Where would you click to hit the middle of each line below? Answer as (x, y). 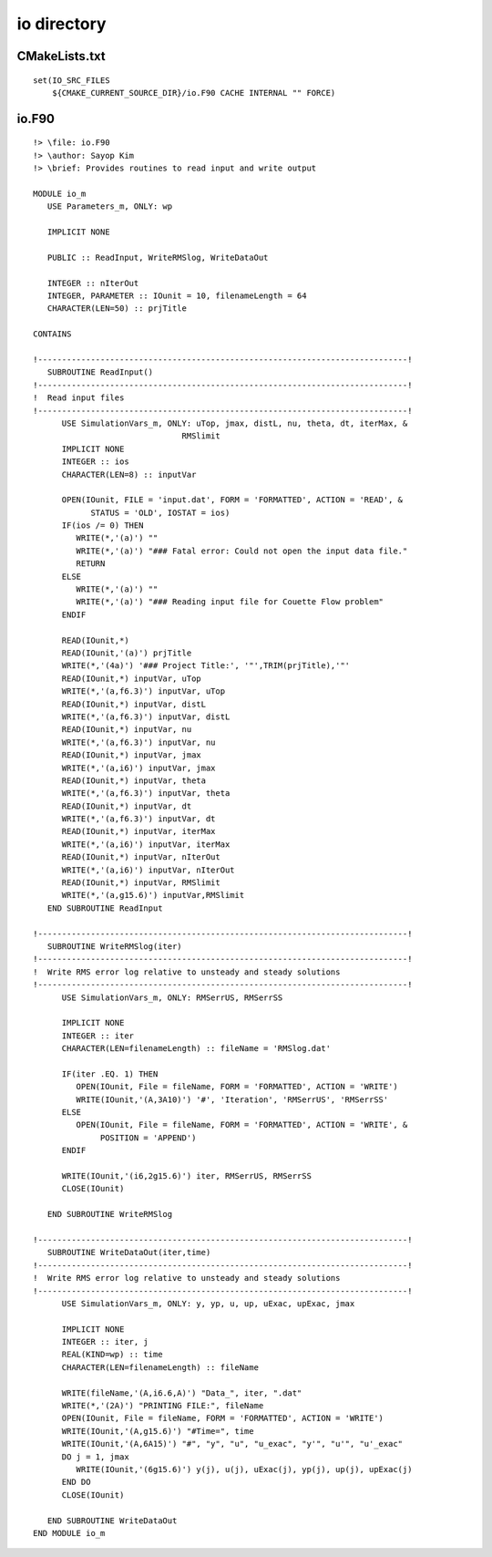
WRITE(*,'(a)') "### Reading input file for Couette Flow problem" (230, 602)
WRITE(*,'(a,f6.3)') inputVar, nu (138, 742)
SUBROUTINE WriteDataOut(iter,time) (129, 1253)
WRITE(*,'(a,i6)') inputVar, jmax (138, 768)
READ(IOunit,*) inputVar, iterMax (138, 831)
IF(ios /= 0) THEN (102, 526)
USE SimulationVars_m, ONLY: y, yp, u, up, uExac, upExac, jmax (208, 1303)
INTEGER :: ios (95, 462)
